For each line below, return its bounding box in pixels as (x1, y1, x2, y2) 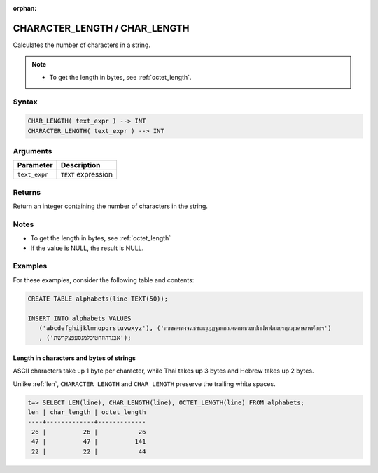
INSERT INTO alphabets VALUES (27, 314, 132, 322)
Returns (13, 187, 41, 197)
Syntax (13, 97, 38, 107)
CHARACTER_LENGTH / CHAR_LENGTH (13, 22, 190, 34)
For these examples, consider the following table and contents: (13, 275, 195, 284)
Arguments (13, 146, 52, 156)
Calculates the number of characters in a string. (13, 41, 150, 49)
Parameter (17, 160, 53, 170)
